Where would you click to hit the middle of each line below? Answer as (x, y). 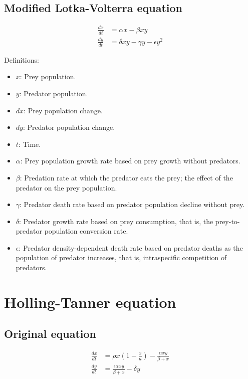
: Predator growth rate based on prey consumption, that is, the (116, 221)
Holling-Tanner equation (90, 302)
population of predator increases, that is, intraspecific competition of (121, 257)
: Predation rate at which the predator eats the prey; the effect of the (126, 177)
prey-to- (227, 221)
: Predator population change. (69, 127)
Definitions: (22, 59)
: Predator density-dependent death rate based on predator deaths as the (131, 247)
